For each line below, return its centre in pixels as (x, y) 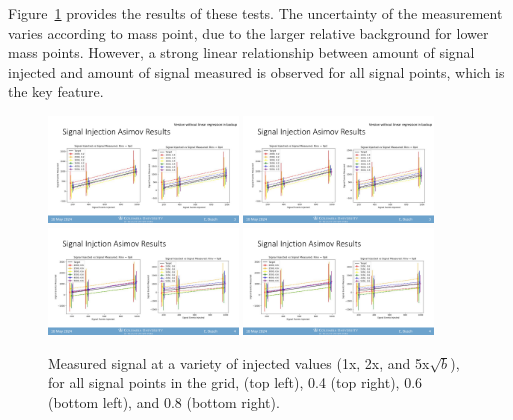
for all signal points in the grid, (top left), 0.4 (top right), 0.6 (235, 382)
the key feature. (56, 91)
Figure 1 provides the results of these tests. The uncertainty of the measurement (255, 13)
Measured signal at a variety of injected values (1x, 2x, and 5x (239, 362)
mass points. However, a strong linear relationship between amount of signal (241, 52)
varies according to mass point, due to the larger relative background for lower (248, 32)
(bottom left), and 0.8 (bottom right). (164, 401)
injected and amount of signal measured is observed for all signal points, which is (256, 71)
